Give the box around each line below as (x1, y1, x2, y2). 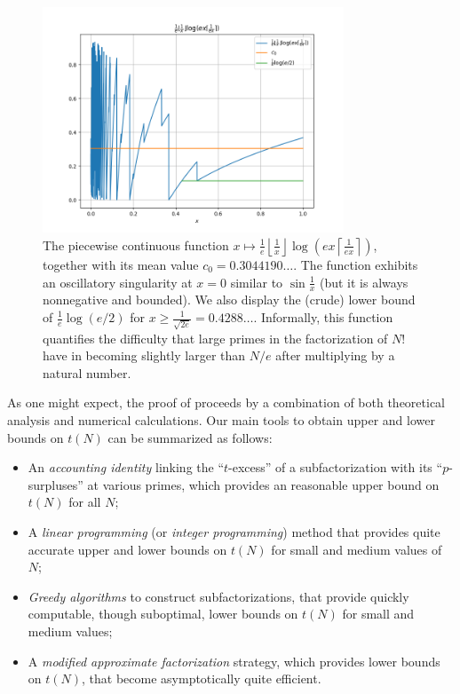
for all (68, 493, 101, 511)
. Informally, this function (253, 308, 393, 326)
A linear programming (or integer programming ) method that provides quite (28, 523, 440, 541)
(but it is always (319, 272, 408, 291)
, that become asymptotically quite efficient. (82, 669, 321, 688)
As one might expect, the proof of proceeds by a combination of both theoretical (7, 393, 445, 412)
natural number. (43, 363, 131, 382)
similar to (230, 272, 283, 291)
